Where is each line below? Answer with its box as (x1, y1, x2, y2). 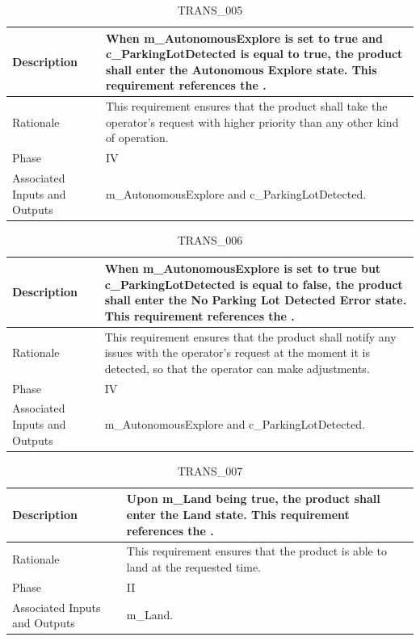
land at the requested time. (126, 558, 261, 575)
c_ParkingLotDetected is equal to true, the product (105, 45, 403, 62)
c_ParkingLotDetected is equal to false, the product (104, 275, 403, 292)
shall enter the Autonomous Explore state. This (105, 61, 377, 78)
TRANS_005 (177, 2, 243, 18)
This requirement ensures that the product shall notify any (104, 328, 397, 345)
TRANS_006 (177, 232, 243, 249)
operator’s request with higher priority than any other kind (105, 113, 399, 130)
